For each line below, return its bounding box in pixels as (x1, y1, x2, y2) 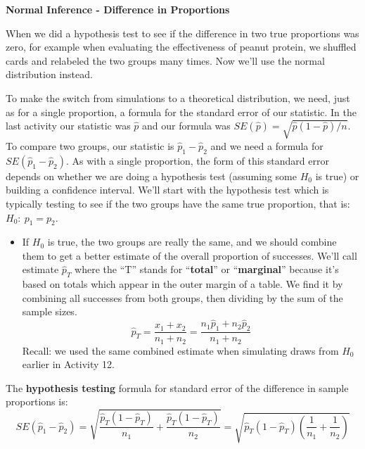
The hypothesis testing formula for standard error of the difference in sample (6, 380, 349, 395)
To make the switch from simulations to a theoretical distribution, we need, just (6, 90, 350, 105)
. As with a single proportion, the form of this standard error (66, 153, 329, 167)
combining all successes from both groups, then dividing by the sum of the (22, 290, 343, 305)
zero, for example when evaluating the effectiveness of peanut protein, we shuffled (6, 39, 357, 54)
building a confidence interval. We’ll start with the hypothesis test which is (6, 182, 329, 197)
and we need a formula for (210, 138, 324, 153)
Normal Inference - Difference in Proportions (6, 2, 230, 16)
